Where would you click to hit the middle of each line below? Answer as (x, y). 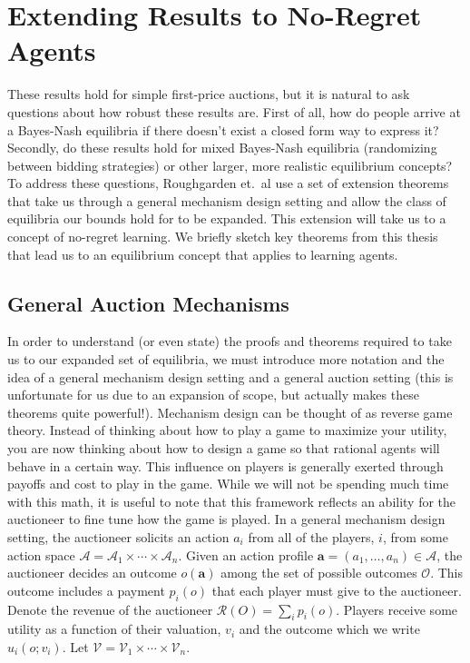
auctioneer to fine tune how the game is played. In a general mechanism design (226, 519)
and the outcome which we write (329, 629)
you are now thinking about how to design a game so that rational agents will (224, 448)
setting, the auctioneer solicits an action (118, 536)
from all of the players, (311, 536)
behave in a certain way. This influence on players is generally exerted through (225, 465)
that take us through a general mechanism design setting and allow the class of (227, 200)
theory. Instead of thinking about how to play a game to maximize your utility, (227, 430)
